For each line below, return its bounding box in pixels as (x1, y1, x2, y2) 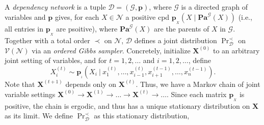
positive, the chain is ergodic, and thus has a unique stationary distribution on (5, 100, 250, 111)
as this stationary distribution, (94, 110, 190, 121)
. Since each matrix (167, 88, 227, 99)
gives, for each (55, 11, 99, 22)
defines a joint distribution (134, 35, 217, 45)
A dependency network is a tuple (5, 2, 106, 12)
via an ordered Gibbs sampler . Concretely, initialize (32, 45, 191, 55)
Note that (5, 78, 35, 89)
